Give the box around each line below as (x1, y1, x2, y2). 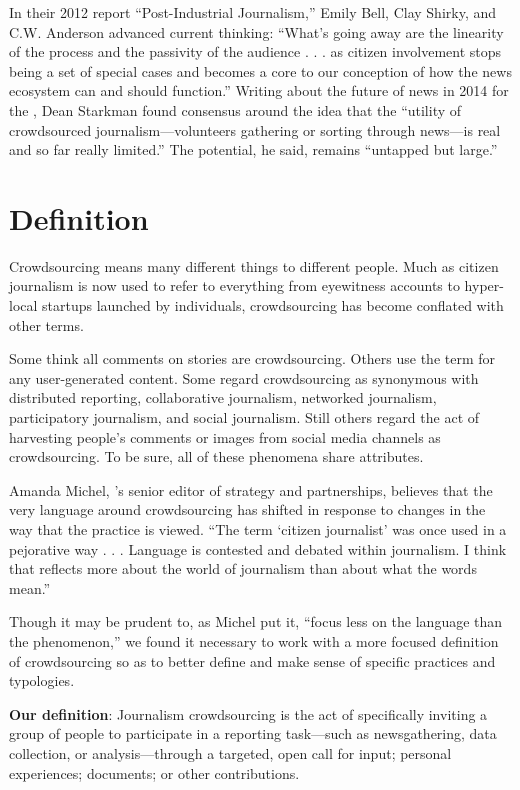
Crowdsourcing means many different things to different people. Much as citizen (9, 255, 499, 276)
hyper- (464, 275, 504, 296)
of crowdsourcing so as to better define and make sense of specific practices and (9, 650, 496, 671)
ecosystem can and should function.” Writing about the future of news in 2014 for (9, 80, 509, 101)
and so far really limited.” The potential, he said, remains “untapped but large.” (9, 139, 498, 160)
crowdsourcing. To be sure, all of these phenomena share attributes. (9, 446, 424, 467)
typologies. (9, 670, 75, 691)
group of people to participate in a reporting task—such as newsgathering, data (9, 723, 497, 744)
